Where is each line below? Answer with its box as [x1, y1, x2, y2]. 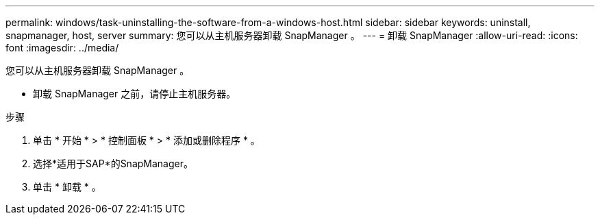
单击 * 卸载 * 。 [33, 181, 101, 193]
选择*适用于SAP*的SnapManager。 [33, 158, 193, 169]
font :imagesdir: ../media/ [5, 42, 119, 53]
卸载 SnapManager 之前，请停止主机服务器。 [33, 88, 236, 99]
